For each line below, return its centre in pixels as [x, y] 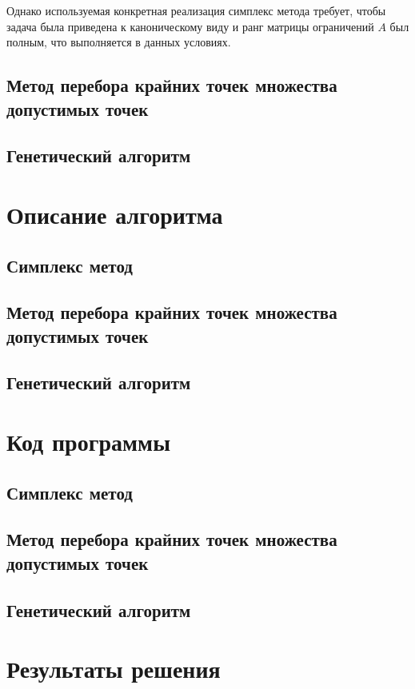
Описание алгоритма [115, 214]
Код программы [88, 442]
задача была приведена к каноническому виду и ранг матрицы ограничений [190, 26]
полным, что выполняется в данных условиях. [119, 42]
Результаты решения [114, 669]
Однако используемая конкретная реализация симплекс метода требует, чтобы [196, 10]
